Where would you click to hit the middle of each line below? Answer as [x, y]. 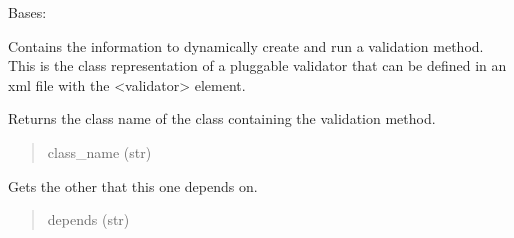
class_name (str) [99, 151]
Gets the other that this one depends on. [133, 185]
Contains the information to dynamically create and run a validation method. [246, 45]
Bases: [27, 12]
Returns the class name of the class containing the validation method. [222, 118]
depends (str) [88, 219]
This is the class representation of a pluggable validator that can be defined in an [257, 65]
